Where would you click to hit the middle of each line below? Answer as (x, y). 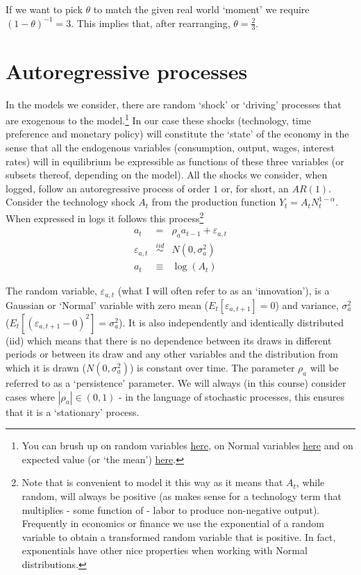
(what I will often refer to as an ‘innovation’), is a (224, 291)
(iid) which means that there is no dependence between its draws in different (169, 340)
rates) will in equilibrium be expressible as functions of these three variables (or (175, 161)
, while (310, 482)
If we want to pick (44, 9)
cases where (30, 396)
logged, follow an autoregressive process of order (108, 188)
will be (324, 367)
